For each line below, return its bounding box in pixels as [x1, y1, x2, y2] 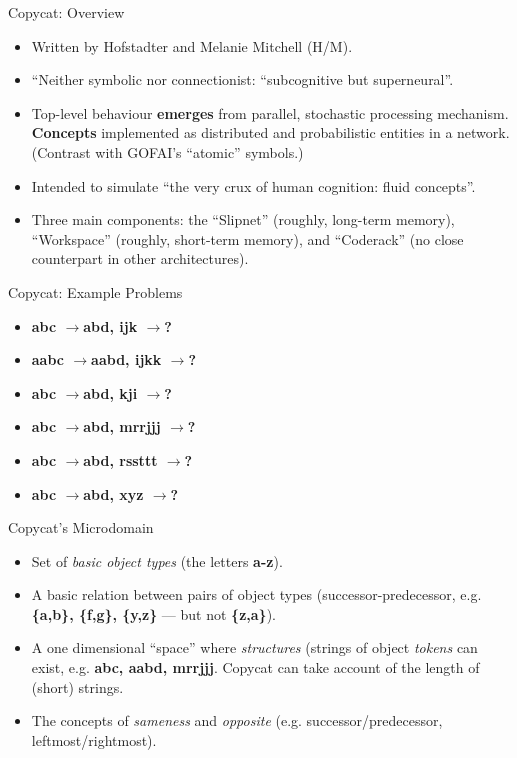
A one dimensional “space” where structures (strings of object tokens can [31, 637, 478, 658]
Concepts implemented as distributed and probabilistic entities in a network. [31, 122, 510, 143]
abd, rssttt [83, 449, 158, 470]
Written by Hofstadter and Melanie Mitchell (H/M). [31, 35, 353, 56]
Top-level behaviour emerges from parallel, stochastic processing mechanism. [31, 102, 509, 123]
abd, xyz [83, 483, 144, 504]
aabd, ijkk [91, 349, 162, 370]
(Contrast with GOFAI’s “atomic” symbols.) [31, 141, 304, 162]
